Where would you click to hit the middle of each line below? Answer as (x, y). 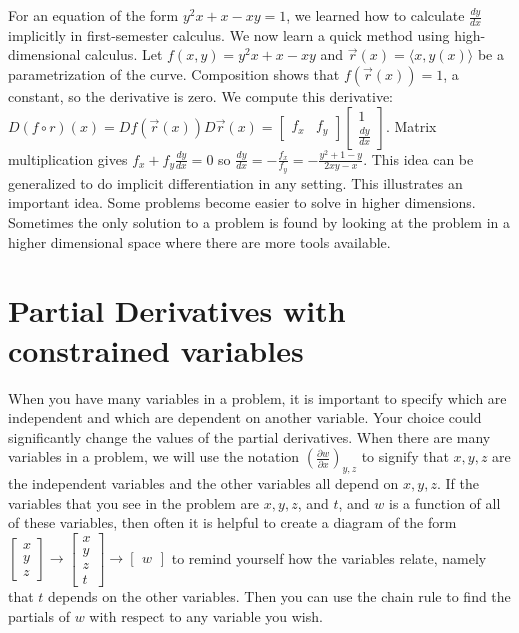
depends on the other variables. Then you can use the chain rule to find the (279, 596)
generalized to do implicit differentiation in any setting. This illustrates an (235, 182)
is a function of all (444, 502)
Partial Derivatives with (177, 310)
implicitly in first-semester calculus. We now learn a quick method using (229, 34)
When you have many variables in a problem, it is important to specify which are (257, 397)
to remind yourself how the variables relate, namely (329, 557)
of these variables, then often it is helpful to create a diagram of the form (232, 522)
